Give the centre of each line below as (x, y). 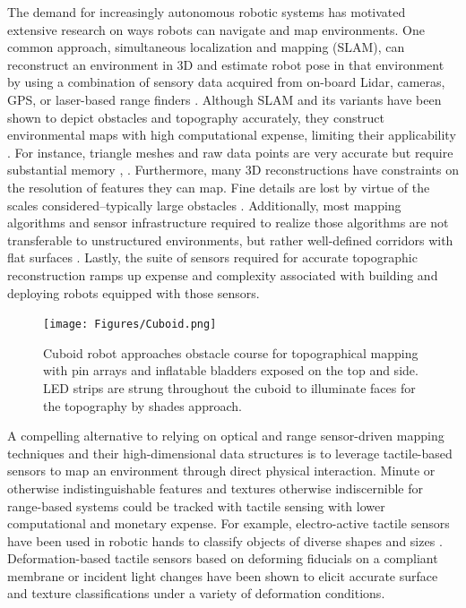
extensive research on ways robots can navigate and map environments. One (216, 29)
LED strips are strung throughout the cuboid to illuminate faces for (229, 387)
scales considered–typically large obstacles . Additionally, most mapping (204, 205)
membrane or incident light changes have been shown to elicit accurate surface (223, 575)
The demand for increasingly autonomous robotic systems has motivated (207, 12)
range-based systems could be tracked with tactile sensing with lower (196, 505)
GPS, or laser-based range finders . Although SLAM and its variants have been (224, 99)
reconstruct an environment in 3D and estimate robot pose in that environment (226, 64)
